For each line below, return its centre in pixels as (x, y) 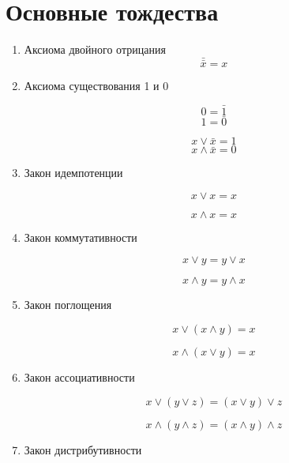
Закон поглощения (68, 305)
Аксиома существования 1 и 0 (96, 86)
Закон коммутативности (81, 237)
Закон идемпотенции (73, 173)
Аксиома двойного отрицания (95, 49)
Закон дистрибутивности (83, 449)
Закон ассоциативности (79, 376)
